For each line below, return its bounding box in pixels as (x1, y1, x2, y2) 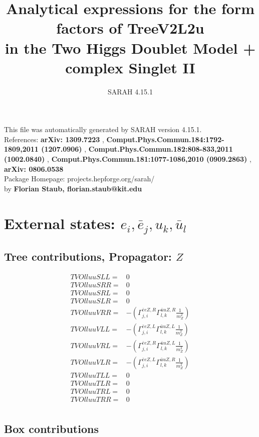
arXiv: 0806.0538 (4, 163, 64, 174)
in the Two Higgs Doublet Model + (5, 37, 256, 58)
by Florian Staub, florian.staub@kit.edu (4, 183, 142, 193)
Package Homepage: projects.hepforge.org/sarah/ (4, 173, 155, 184)
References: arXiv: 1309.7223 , (4, 134, 104, 144)
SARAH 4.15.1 (107, 86, 153, 96)
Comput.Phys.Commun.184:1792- (106, 134, 224, 144)
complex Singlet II (65, 57, 195, 77)
